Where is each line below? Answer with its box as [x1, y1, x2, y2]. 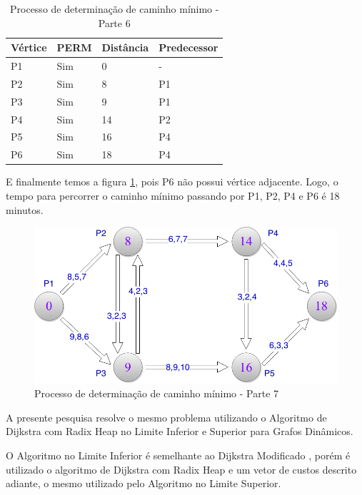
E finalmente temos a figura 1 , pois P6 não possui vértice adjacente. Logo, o [6, 174, 338, 189]
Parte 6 [98, 15, 131, 30]
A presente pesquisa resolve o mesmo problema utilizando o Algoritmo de [6, 409, 327, 424]
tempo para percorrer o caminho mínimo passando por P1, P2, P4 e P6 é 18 [6, 188, 340, 203]
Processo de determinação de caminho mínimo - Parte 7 [34, 386, 279, 401]
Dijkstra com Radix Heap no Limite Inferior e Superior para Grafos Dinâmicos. [6, 424, 353, 439]
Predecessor [159, 40, 218, 55]
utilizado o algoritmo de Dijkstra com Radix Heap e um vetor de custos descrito [6, 461, 357, 476]
